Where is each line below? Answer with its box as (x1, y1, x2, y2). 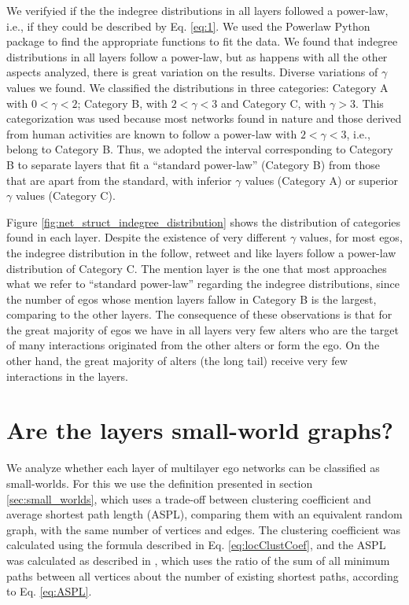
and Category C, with (220, 94, 326, 111)
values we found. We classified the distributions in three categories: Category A (6, 79, 389, 95)
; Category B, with (77, 94, 168, 111)
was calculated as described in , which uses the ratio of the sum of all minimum (6, 552, 390, 568)
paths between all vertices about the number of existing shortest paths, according (6, 567, 399, 584)
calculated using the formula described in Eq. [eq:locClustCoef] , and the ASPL (6, 537, 386, 553)
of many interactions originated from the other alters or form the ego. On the (6, 337, 380, 353)
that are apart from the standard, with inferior (6, 172, 232, 188)
